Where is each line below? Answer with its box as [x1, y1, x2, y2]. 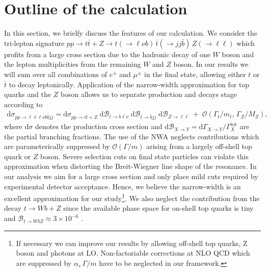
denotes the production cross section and [35, 121, 162, 132]
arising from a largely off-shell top [146, 141, 252, 152]
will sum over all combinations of [4, 68, 107, 79]
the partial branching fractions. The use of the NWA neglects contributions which [4, 131, 259, 141]
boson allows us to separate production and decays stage [60, 89, 237, 100]
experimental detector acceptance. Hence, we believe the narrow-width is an [4, 181, 241, 191]
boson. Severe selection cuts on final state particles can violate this [40, 151, 249, 161]
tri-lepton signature [4, 37, 65, 48]
